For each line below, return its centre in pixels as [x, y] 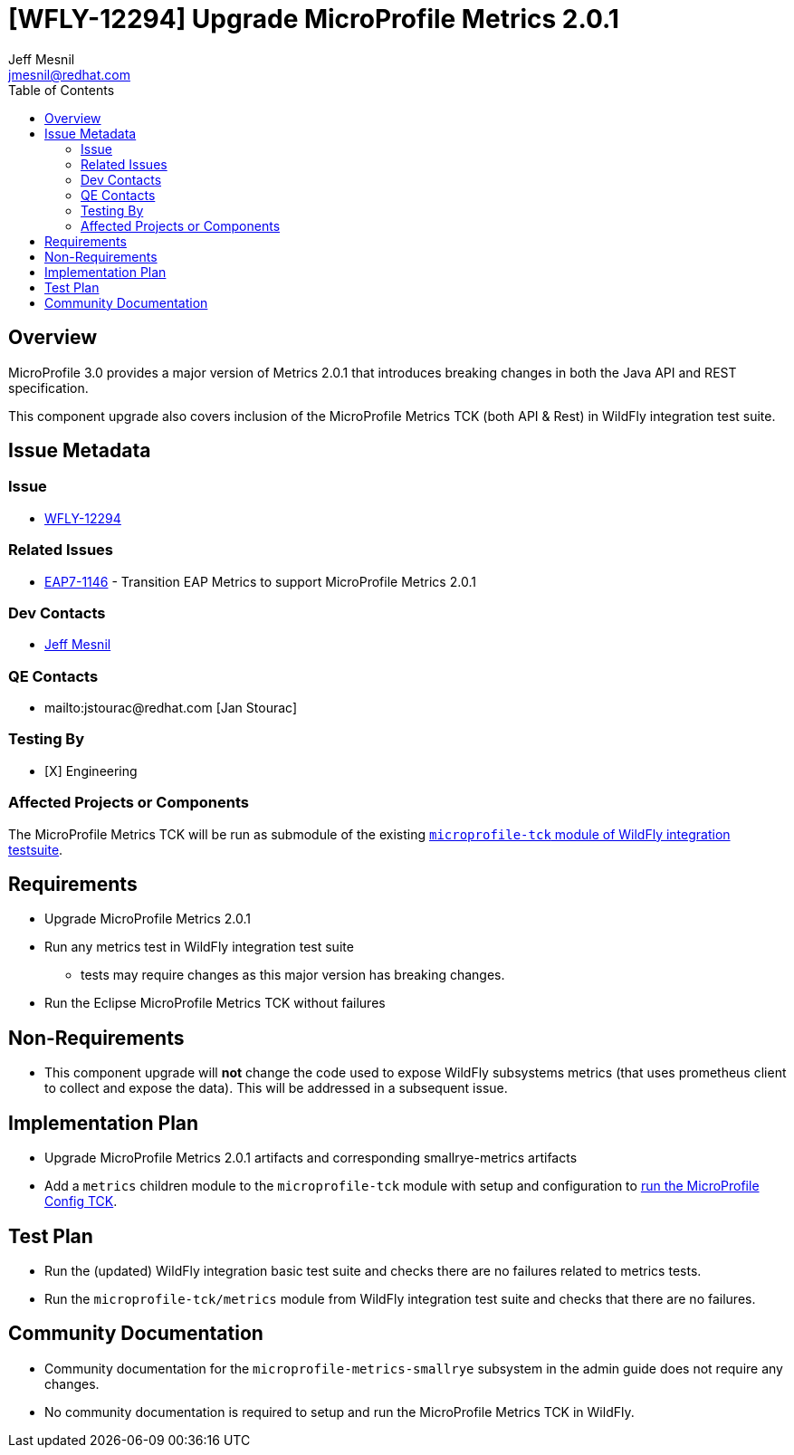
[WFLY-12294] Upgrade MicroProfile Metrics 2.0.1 [314, 19]
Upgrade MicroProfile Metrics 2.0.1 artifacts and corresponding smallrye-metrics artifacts [311, 1158]
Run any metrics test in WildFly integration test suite [199, 947]
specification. [48, 388]
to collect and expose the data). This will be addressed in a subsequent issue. [276, 1088]
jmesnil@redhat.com [69, 74]
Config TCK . [81, 1201]
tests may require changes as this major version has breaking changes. [293, 975]
